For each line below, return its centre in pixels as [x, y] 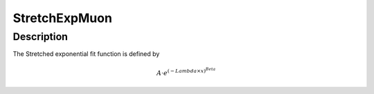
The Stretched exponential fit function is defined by [86, 54]
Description [41, 37]
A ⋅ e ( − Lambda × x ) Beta [186, 72]
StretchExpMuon [62, 18]
